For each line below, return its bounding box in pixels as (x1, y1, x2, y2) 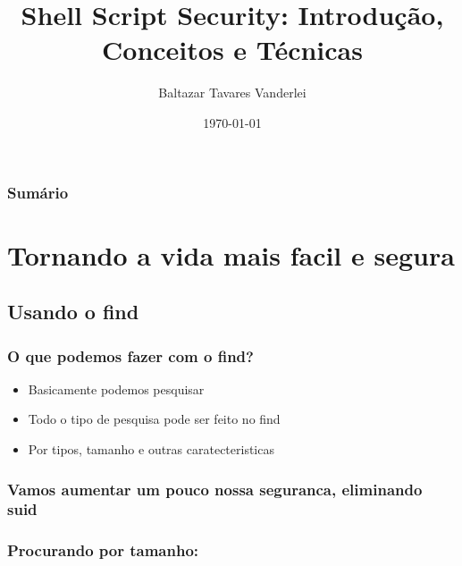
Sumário (7, 181, 69, 203)
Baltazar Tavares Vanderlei (158, 83, 307, 102)
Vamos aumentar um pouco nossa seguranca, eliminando (7, 477, 423, 500)
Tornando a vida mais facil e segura (7, 236, 455, 273)
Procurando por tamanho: (7, 539, 199, 562)
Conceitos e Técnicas (102, 31, 363, 68)
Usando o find (7, 298, 139, 325)
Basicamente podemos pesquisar (28, 379, 205, 398)
